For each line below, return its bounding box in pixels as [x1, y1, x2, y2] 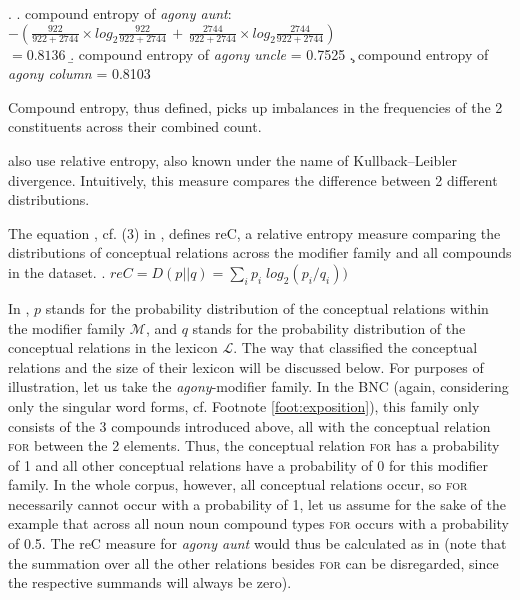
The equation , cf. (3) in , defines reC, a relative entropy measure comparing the [8, 222, 501, 243]
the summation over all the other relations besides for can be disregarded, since [8, 552, 499, 573]
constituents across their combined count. [8, 116, 262, 137]
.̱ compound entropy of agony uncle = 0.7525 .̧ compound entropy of [70, 43, 489, 64]
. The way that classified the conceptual [233, 337, 478, 358]
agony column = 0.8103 [8, 63, 151, 84]
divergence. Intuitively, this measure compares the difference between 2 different [8, 169, 498, 190]
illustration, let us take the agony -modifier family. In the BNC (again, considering [8, 376, 509, 397]
